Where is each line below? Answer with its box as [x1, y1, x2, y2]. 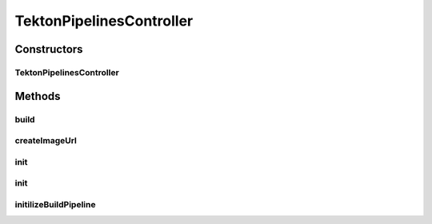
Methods [14, 89, 61, 103]
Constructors [14, 42, 83, 56]
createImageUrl [14, 135, 78, 146]
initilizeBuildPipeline [14, 198, 96, 210]
